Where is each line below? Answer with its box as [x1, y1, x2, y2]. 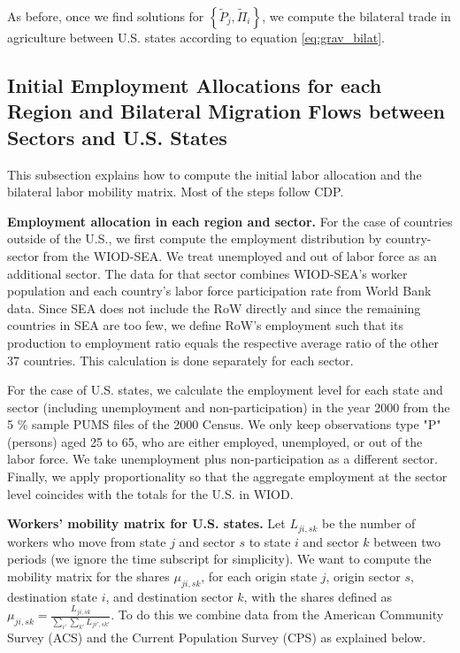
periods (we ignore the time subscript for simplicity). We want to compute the [7, 549, 432, 568]
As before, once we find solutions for [7, 7, 204, 25]
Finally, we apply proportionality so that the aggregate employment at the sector [7, 467, 448, 486]
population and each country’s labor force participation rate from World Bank [7, 281, 432, 300]
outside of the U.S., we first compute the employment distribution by [7, 229, 382, 248]
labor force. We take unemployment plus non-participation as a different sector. [7, 449, 438, 468]
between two [373, 532, 441, 550]
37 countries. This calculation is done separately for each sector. [7, 350, 354, 369]
